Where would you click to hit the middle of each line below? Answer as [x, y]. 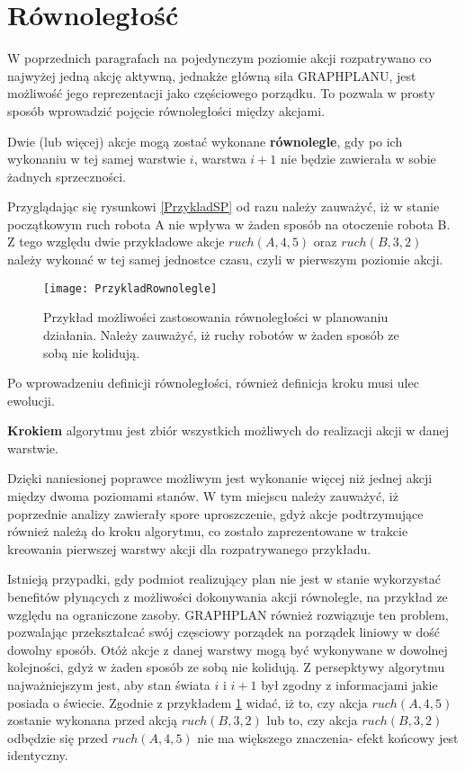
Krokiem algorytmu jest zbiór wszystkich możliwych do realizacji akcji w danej [228, 430]
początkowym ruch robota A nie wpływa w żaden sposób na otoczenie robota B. [229, 224]
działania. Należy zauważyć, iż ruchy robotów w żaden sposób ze [221, 334]
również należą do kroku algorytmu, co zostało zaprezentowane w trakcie [208, 531]
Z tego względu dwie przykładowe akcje [116, 242]
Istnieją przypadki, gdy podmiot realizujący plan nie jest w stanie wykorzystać [224, 579]
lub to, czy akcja [312, 720]
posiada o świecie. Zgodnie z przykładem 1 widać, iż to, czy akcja [188, 702]
